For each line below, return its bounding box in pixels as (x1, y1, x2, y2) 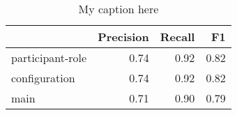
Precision (98, 29, 149, 45)
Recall (160, 29, 195, 45)
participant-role (11, 49, 87, 66)
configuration (11, 70, 75, 86)
